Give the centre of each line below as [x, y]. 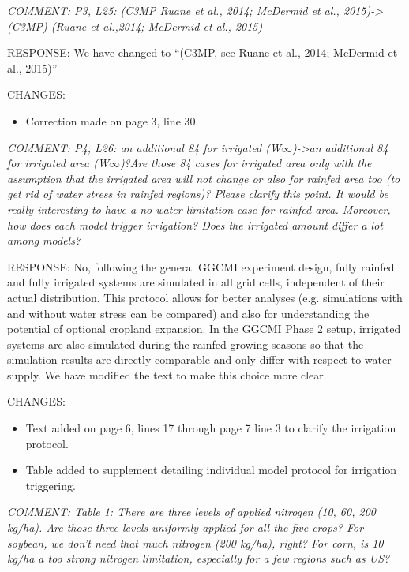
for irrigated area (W [58, 163]
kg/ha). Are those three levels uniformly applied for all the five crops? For [186, 527]
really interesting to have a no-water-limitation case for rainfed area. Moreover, [199, 209]
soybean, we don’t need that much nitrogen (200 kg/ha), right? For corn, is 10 [195, 542]
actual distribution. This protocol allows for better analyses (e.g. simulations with [205, 297]
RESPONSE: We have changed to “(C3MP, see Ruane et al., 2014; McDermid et [203, 52]
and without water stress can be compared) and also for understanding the [188, 313]
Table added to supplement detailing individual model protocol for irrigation [211, 470]
